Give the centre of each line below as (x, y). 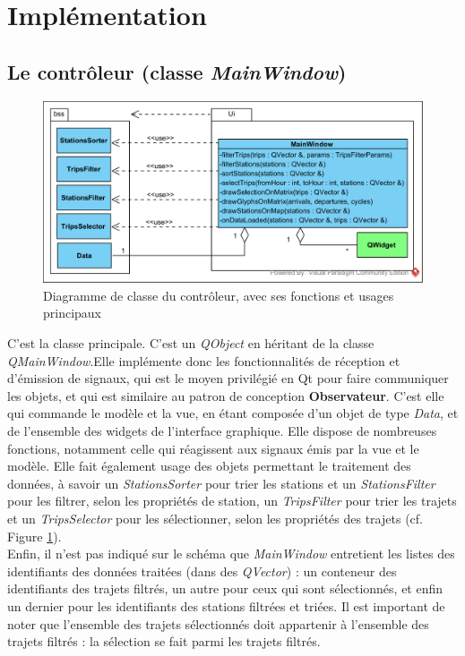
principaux (73, 313)
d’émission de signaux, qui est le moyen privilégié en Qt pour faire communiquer (228, 378)
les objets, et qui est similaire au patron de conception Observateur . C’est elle (226, 395)
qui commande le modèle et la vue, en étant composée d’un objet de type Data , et (233, 413)
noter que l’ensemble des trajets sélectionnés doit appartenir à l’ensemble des (218, 623)
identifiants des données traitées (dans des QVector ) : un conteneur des (202, 571)
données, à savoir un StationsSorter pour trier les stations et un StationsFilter (221, 483)
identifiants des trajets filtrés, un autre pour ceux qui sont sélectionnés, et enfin (225, 588)
